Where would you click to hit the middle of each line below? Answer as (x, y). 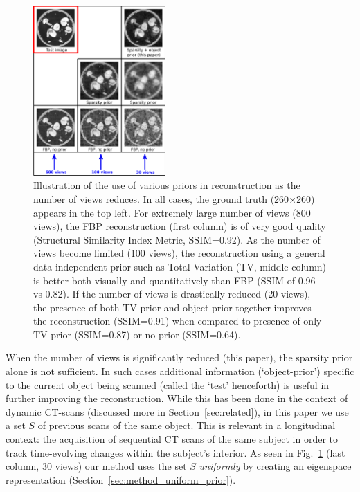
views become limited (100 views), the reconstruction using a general (179, 253)
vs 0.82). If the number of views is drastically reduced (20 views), (172, 294)
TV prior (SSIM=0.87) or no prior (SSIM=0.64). (137, 334)
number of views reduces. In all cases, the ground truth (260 (161, 198)
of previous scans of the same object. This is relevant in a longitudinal (187, 425)
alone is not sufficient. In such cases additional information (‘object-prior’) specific (180, 371)
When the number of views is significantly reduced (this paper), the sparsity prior (179, 357)
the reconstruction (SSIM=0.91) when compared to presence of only (178, 321)
